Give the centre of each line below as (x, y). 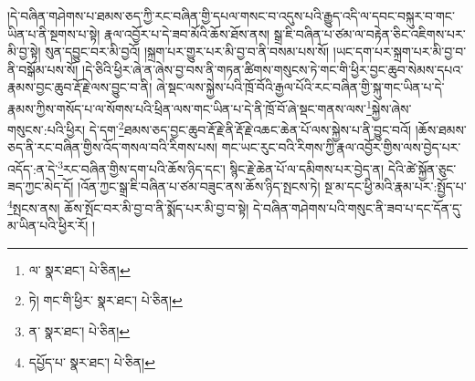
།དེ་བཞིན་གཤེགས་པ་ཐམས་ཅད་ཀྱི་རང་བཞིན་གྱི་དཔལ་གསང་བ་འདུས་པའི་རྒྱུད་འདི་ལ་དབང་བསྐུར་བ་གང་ (231, 15)
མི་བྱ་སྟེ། (24, 51)
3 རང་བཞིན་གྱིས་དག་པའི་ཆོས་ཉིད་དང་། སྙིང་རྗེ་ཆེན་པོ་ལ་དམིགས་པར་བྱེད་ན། (221, 167)
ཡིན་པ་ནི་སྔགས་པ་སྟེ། (54, 33)
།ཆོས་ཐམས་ (441, 129)
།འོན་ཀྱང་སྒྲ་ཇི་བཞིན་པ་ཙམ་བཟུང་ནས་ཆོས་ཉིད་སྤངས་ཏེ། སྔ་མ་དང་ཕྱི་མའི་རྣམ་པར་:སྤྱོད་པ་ (272, 186)
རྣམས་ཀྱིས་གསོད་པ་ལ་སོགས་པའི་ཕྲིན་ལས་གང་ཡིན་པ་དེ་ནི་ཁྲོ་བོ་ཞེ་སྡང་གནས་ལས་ (187, 108)
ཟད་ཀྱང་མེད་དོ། (41, 186)
